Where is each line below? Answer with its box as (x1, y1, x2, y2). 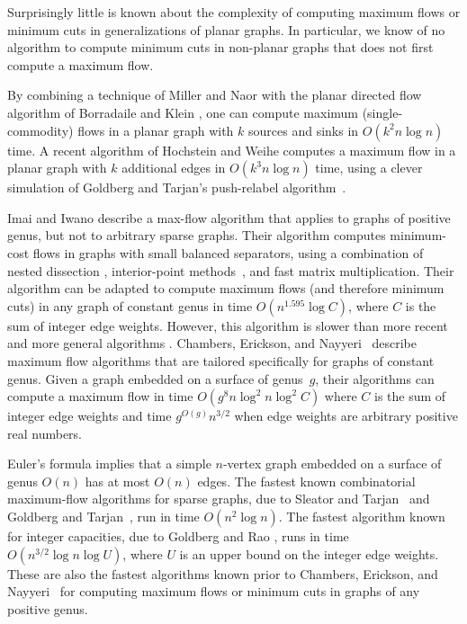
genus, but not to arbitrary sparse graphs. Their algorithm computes (7, 226, 386, 245)
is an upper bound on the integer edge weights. (179, 544, 439, 563)
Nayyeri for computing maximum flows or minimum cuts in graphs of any (7, 582, 420, 601)
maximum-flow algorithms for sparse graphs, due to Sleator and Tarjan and (7, 489, 430, 508)
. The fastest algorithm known (278, 507, 445, 526)
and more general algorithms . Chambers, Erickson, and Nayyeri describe (7, 334, 418, 352)
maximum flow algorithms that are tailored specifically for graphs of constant (7, 351, 435, 370)
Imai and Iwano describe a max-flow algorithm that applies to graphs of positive (7, 208, 451, 227)
